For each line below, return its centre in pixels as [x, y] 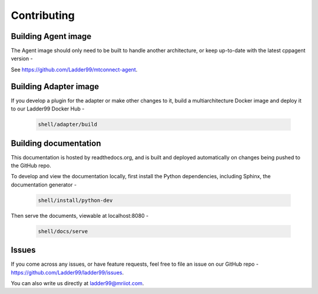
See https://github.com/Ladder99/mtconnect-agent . [74, 69]
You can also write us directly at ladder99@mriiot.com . [77, 283]
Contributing [43, 15]
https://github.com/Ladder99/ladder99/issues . [67, 272]
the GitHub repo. [31, 166]
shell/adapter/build [67, 125]
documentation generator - [44, 184]
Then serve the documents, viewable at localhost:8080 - [80, 215]
